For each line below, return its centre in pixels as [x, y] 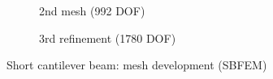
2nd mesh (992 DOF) [92, 10]
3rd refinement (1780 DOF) [108, 37]
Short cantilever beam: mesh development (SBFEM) [137, 65]
